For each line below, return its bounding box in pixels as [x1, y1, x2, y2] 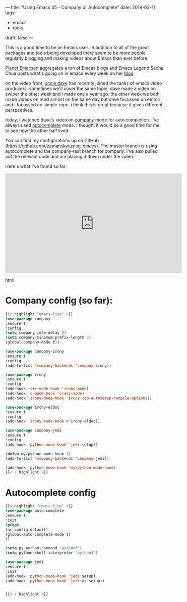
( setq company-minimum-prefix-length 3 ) [5, 335, 92, 340]
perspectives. [5, 107, 34, 113]
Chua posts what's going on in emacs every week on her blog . [5, 70, 135, 76]
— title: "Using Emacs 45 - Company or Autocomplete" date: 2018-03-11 [5, 5, 155, 10]
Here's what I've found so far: [5, 163, 67, 169]
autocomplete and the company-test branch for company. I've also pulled [5, 148, 158, 154]
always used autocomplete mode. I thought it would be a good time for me [5, 122, 160, 128]
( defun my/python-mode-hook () [5, 451, 71, 456]
